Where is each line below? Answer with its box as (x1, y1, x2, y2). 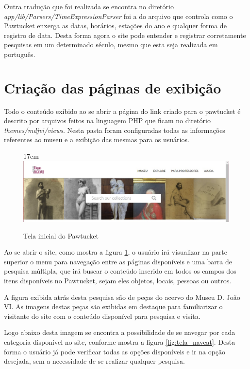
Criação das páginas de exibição (4, 77, 221, 97)
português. (4, 49, 35, 59)
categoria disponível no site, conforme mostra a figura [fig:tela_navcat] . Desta (4, 337, 235, 347)
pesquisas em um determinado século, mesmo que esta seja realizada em (4, 39, 218, 50)
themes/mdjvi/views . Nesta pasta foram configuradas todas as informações (4, 125, 225, 135)
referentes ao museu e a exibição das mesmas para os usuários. (4, 134, 189, 145)
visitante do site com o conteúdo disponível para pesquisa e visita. (4, 311, 200, 321)
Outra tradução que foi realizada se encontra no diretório (4, 1, 174, 11)
